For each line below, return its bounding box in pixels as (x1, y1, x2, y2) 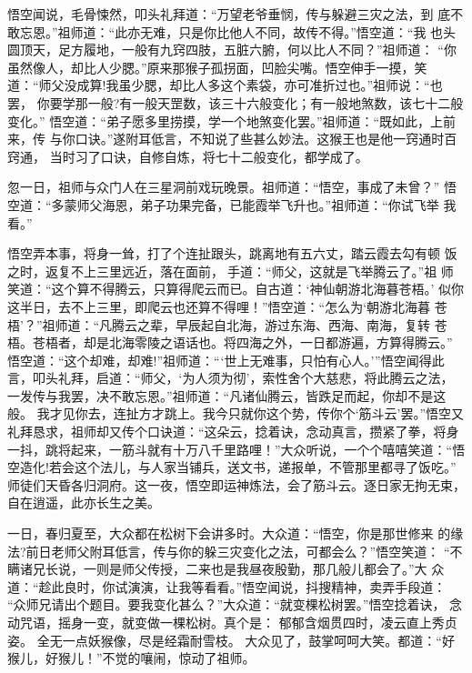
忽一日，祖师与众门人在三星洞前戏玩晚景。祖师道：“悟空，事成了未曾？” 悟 (7, 177, 457, 196)
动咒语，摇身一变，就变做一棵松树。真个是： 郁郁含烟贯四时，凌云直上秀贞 (7, 613, 457, 631)
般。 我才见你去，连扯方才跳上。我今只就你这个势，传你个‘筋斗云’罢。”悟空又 (7, 404, 465, 423)
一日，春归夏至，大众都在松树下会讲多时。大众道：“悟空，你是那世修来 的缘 (7, 524, 464, 543)
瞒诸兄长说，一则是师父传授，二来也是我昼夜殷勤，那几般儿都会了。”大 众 (7, 559, 445, 578)
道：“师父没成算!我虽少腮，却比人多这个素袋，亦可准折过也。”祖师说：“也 (7, 75, 443, 95)
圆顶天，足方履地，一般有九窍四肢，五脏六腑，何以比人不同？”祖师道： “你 (7, 40, 457, 59)
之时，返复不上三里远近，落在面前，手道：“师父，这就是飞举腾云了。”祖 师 (7, 261, 454, 280)
